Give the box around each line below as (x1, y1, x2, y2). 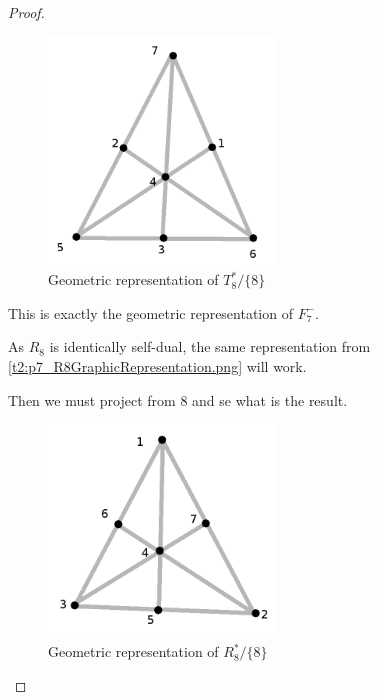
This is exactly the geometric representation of (8, 302, 293, 323)
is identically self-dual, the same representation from (49, 336, 371, 357)
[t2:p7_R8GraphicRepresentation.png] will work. (8, 355, 307, 376)
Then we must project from (8, 389, 176, 410)
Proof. (8, 2, 45, 22)
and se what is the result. (192, 389, 348, 410)
